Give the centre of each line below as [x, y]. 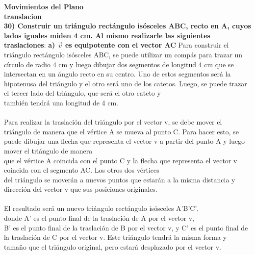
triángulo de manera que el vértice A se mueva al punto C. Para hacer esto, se [121, 131]
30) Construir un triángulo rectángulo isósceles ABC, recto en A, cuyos [127, 26]
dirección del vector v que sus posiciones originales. [81, 189]
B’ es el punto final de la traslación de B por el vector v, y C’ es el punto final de [126, 227]
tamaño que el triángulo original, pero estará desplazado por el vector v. [113, 246]
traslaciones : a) [30, 45]
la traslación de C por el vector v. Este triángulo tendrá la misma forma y [115, 237]
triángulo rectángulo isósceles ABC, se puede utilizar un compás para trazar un [123, 54]
